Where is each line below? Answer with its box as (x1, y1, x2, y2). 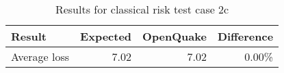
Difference (217, 28, 274, 44)
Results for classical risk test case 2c (55, 1, 229, 17)
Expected (80, 28, 132, 44)
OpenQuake (142, 28, 207, 44)
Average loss (11, 49, 70, 64)
